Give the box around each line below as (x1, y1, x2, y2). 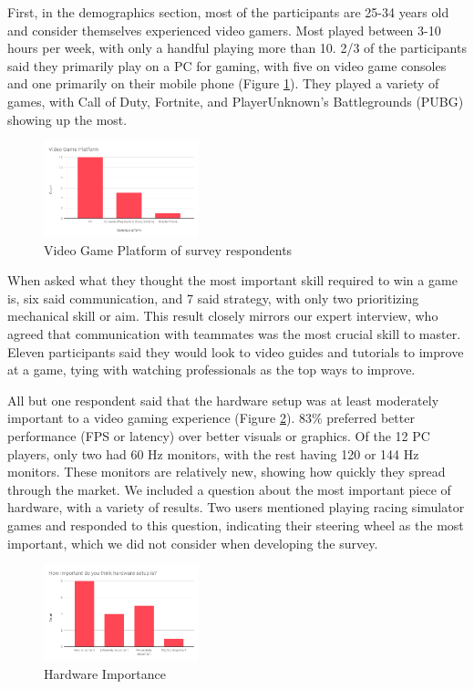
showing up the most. (7, 109, 128, 129)
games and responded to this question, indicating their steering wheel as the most (7, 515, 464, 534)
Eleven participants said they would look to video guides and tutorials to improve (7, 342, 464, 361)
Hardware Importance (44, 663, 166, 683)
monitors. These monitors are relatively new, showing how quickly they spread (7, 462, 446, 481)
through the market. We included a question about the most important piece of (7, 479, 451, 499)
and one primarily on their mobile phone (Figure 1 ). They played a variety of (7, 74, 439, 93)
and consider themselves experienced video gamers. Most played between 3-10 (7, 20, 441, 39)
